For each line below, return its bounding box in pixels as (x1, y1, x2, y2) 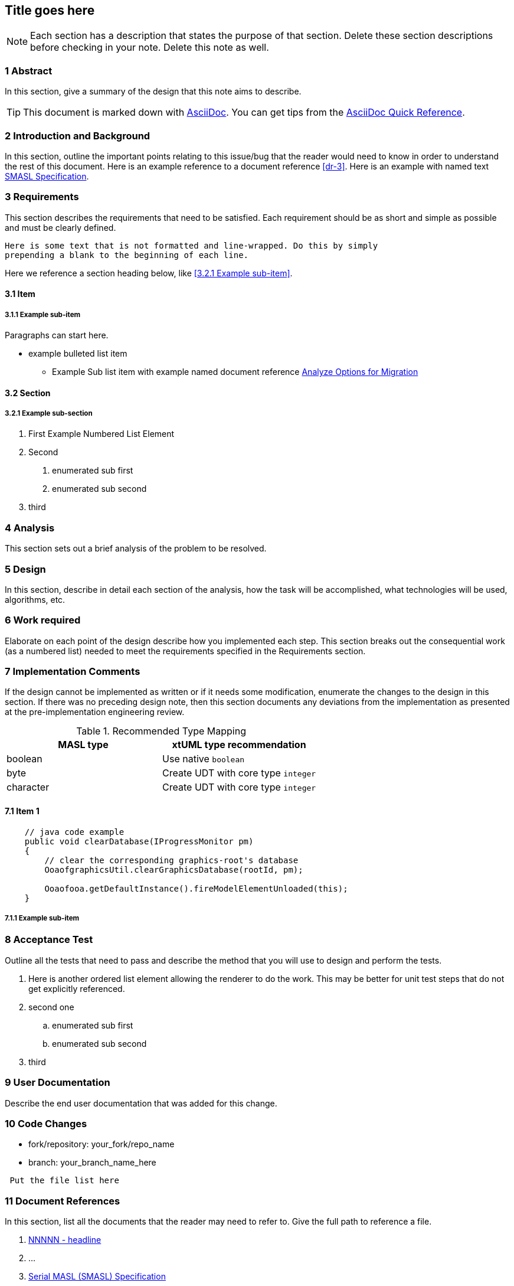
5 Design (5, 563, 46, 575)
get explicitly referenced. (28, 983, 125, 994)
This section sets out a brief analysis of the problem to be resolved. (5, 543, 267, 554)
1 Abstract (5, 64, 53, 77)
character (6, 781, 50, 794)
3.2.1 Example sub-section (5, 409, 93, 418)
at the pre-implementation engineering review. (5, 707, 185, 717)
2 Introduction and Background (5, 129, 150, 142)
